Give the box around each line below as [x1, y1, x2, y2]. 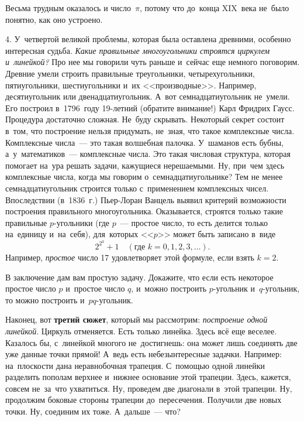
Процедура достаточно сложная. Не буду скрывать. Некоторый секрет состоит [5, 113, 285, 125]
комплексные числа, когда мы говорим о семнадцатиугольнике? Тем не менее [5, 170, 283, 183]
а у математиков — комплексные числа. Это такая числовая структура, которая [5, 148, 291, 160]
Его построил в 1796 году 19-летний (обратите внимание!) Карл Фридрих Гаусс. [5, 101, 295, 114]
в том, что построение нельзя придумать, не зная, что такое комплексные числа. [5, 124, 295, 136]
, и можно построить [131, 282, 207, 295]
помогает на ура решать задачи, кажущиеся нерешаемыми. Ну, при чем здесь [5, 159, 285, 171]
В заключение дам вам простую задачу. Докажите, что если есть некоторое [5, 271, 274, 283]
